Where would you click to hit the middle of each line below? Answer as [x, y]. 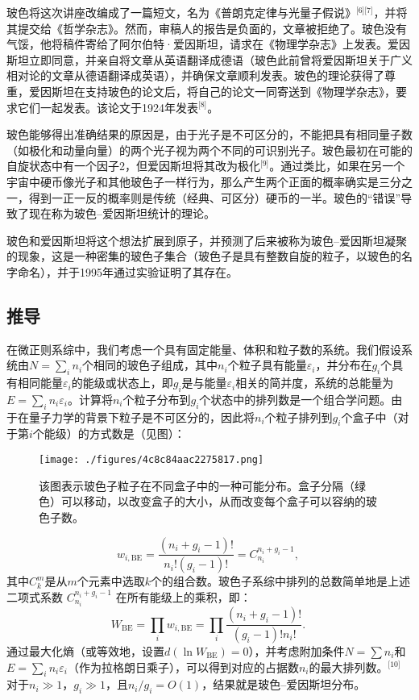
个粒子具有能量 [267, 365]
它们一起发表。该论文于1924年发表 [108, 107]
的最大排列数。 [348, 667]
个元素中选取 [111, 581]
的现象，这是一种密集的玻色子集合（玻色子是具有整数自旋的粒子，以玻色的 [204, 256]
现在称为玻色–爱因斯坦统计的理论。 [122, 213]
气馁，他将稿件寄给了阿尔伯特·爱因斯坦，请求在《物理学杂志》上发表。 [197, 44]
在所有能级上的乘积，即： [183, 596]
